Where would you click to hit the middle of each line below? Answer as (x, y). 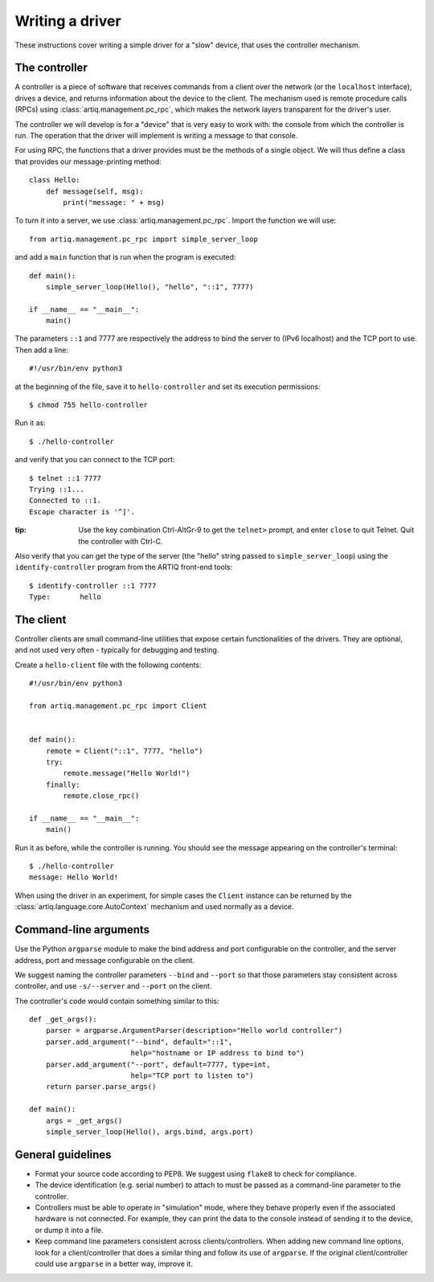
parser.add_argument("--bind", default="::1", (139, 1042)
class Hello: (55, 180)
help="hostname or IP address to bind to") (217, 1053)
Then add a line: (41, 350)
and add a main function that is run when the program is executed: (125, 257)
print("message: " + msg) (114, 202)
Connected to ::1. (66, 501)
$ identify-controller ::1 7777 (93, 586)
